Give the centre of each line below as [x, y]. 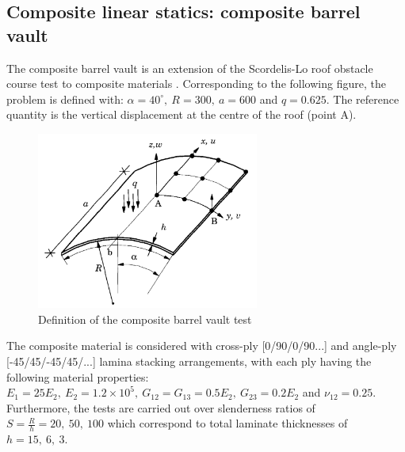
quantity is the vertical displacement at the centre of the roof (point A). [181, 114]
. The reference [363, 99]
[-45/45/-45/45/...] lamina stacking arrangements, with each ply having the [189, 361]
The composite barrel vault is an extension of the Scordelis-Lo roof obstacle [190, 68]
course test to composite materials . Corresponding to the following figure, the [196, 84]
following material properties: [78, 376]
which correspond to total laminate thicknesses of [227, 423]
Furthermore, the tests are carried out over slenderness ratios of [161, 407]
